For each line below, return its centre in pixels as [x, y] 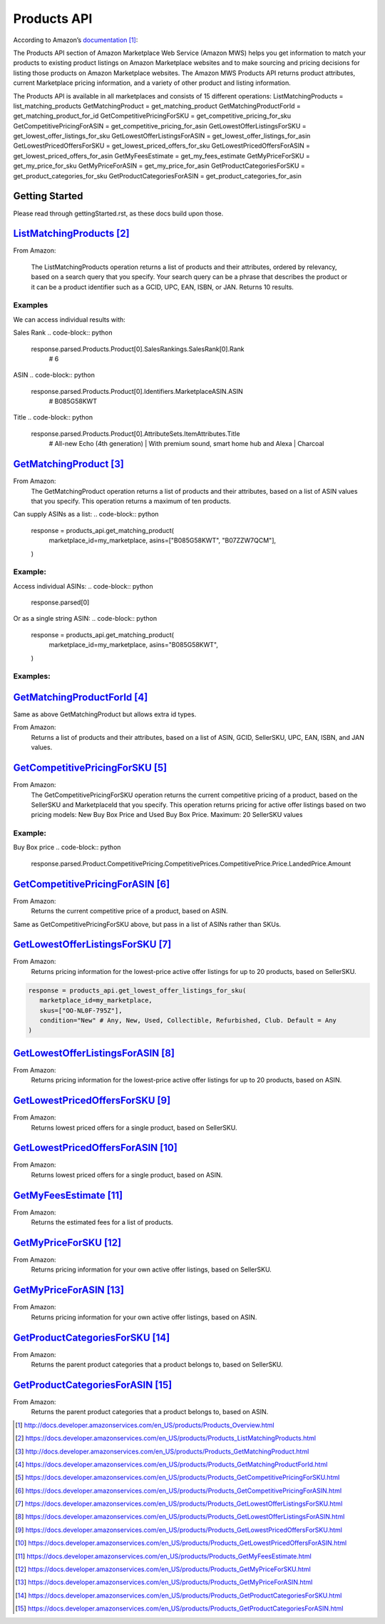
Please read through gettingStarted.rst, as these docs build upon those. [118, 213]
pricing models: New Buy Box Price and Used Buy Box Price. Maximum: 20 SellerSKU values [167, 815]
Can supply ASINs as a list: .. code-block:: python [86, 514]
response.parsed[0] [60, 602]
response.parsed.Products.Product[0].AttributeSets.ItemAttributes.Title [135, 433]
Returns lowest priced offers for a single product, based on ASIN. [127, 1174]
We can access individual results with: [70, 319]
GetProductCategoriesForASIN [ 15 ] [93, 1385]
